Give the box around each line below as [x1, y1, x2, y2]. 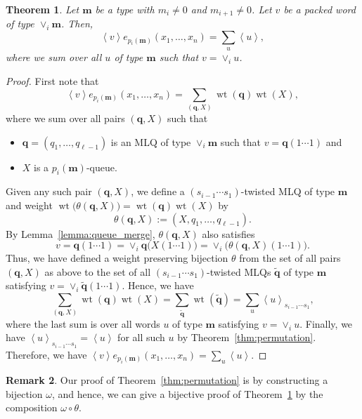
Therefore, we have [6, 347, 87, 361]
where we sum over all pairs [6, 110, 125, 125]
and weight [6, 197, 53, 212]
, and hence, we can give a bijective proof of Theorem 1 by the [51, 386, 323, 401]
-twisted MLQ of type [240, 184, 335, 199]
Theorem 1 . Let [6, 2, 79, 16]
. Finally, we [299, 316, 353, 331]
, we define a [131, 184, 185, 199]
